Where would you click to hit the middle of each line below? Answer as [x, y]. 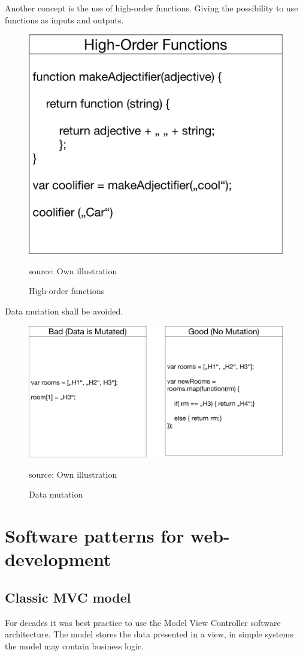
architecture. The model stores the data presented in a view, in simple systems [149, 634]
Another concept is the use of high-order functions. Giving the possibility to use [151, 8]
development [58, 559]
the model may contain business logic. [74, 645]
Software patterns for [95, 536]
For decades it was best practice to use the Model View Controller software [143, 622]
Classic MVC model [68, 597]
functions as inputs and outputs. [64, 20]
